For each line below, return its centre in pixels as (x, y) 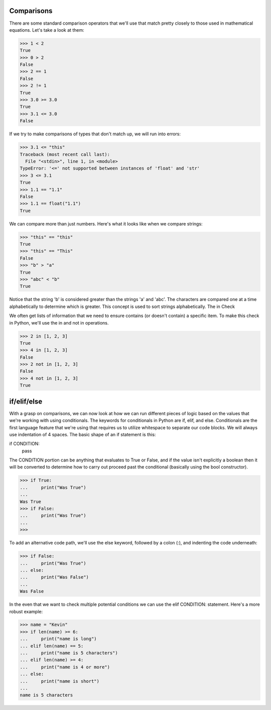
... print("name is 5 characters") (69, 653)
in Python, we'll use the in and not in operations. (59, 323)
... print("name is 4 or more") (65, 667)
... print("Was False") (54, 577)
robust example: (26, 611)
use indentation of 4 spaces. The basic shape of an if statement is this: (83, 434)
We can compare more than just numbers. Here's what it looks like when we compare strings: (106, 223)
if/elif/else (26, 401)
